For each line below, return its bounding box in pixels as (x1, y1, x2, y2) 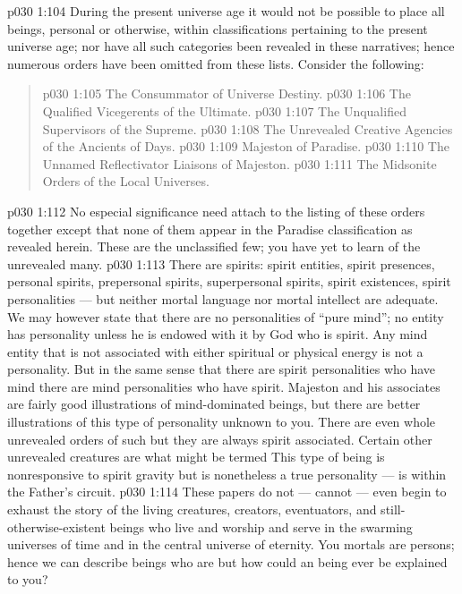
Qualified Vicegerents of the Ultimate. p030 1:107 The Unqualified (42, 101, 406, 120)
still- (381, 500, 406, 519)
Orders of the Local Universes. (42, 172, 210, 191)
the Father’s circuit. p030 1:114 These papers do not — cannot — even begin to (7, 482, 447, 501)
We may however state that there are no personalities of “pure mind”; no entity (7, 307, 444, 326)
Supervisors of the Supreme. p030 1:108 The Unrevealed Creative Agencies (42, 119, 453, 138)
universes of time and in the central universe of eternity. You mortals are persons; (7, 535, 455, 554)
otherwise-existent (7, 517, 106, 536)
